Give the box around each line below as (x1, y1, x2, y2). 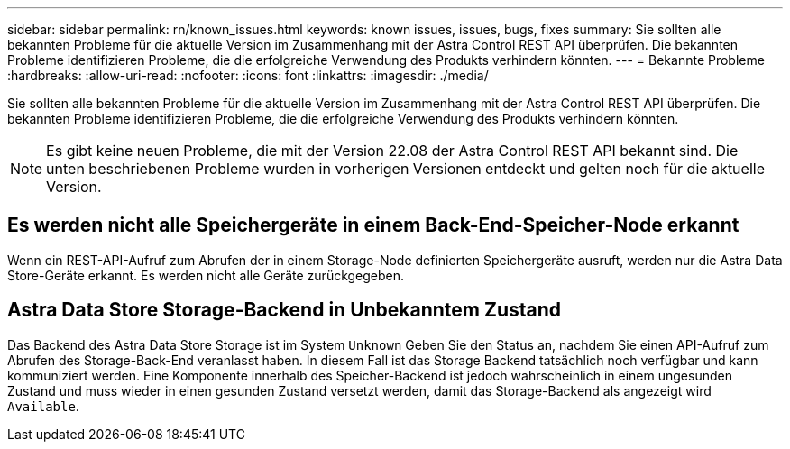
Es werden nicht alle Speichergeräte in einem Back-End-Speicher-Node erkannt (7, 214, 739, 237)
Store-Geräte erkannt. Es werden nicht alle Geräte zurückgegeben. (7, 267, 405, 283)
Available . (7, 398, 79, 414)
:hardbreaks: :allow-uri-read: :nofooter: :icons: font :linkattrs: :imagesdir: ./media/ (7, 68, 489, 83)
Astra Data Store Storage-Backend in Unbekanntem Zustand (7, 298, 562, 322)
